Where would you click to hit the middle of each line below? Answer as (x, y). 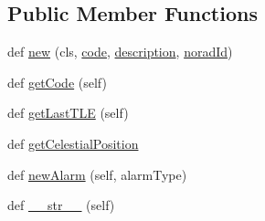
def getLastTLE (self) (68, 113)
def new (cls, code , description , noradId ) (120, 52)
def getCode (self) (57, 82)
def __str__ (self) (61, 205)
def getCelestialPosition (73, 143)
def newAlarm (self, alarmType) (97, 174)
